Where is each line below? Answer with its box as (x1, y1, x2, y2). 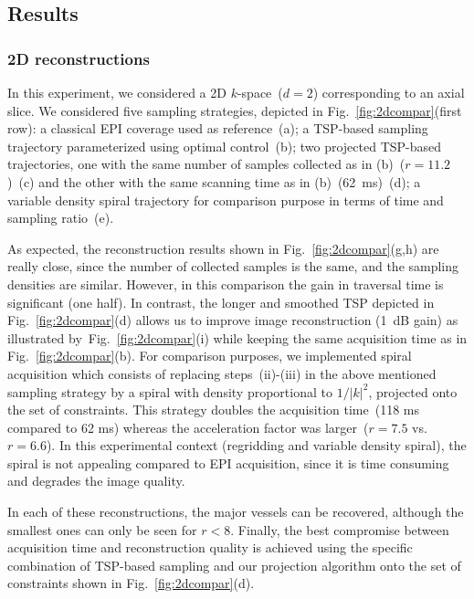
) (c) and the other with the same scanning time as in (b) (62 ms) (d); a (7, 172, 421, 191)
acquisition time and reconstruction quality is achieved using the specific (7, 538, 413, 557)
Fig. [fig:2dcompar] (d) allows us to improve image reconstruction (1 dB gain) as (7, 310, 458, 330)
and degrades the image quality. (7, 471, 185, 490)
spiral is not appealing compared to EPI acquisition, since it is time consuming (7, 453, 449, 472)
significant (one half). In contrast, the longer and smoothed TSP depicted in (7, 292, 435, 311)
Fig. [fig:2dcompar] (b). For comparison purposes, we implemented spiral (7, 346, 412, 365)
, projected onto (368, 382, 458, 401)
